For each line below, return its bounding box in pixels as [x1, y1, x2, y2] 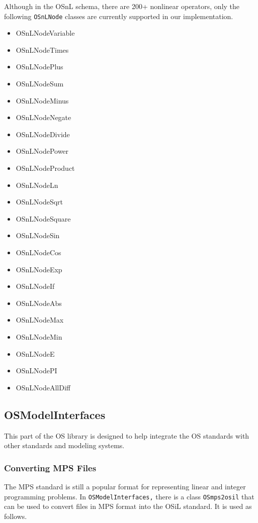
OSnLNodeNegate [16, 112, 71, 123]
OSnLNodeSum [16, 78, 64, 89]
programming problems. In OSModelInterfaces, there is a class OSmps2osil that [4, 491, 254, 501]
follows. [4, 510, 27, 521]
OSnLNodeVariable [16, 28, 75, 38]
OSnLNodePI [16, 365, 57, 376]
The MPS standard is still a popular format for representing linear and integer [4, 481, 246, 491]
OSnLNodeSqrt [16, 196, 63, 207]
